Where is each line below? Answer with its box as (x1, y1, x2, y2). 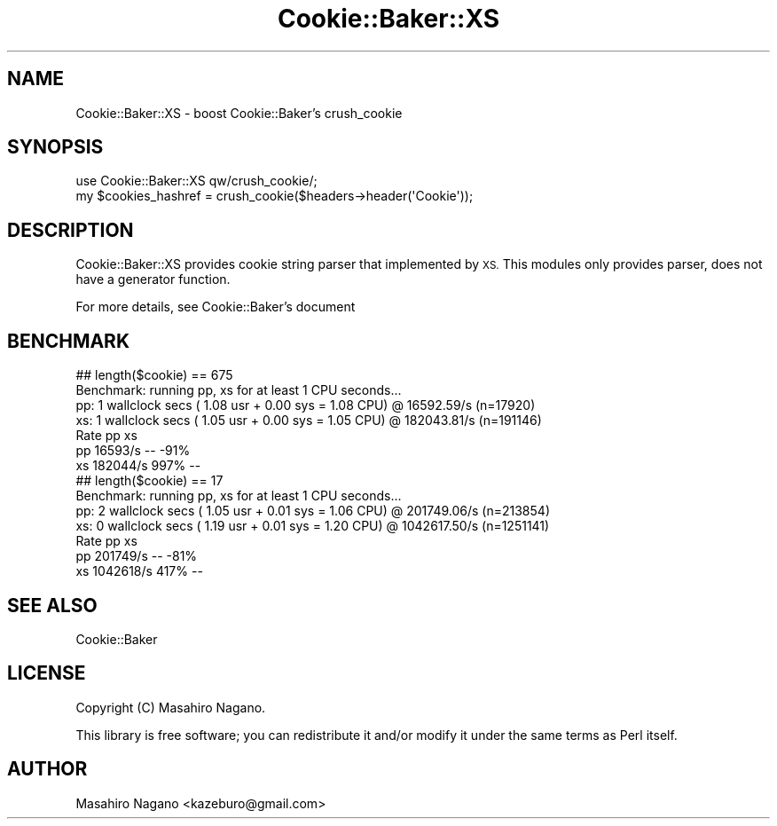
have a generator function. (75, 271, 231, 287)
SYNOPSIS (7, 136, 104, 159)
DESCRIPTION (7, 218, 134, 241)
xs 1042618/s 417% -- (75, 563, 203, 579)
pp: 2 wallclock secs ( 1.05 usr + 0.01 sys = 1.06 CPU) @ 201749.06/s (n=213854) (75, 503, 550, 519)
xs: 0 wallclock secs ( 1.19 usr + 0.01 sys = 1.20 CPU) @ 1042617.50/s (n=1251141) (75, 518, 550, 534)
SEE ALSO (7, 594, 98, 617)
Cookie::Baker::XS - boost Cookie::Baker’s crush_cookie (75, 105, 403, 121)
